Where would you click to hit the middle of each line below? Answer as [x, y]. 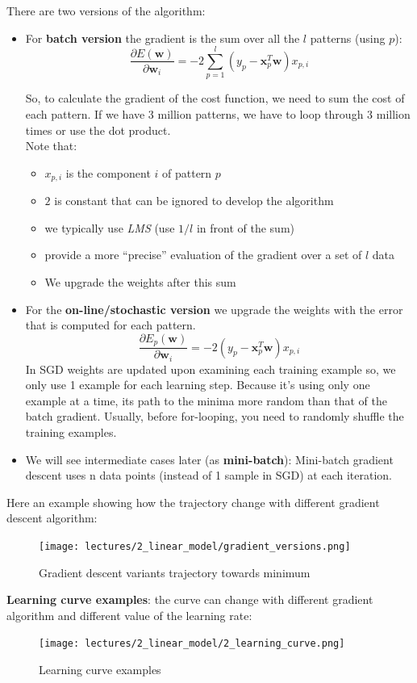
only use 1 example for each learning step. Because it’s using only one [198, 385]
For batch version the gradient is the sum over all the [163, 38]
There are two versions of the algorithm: [106, 10]
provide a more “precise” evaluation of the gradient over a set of [203, 255]
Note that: [51, 146]
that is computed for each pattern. [111, 325]
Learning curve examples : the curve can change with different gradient [190, 599]
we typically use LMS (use [110, 227]
